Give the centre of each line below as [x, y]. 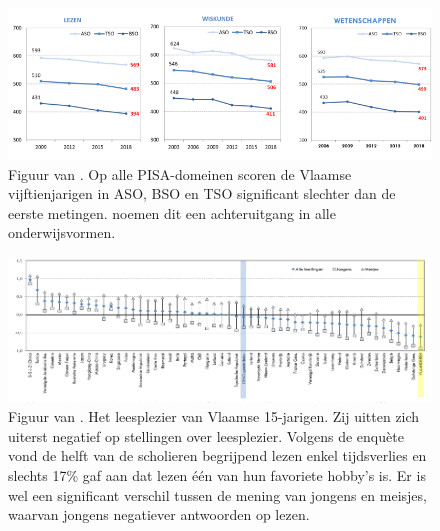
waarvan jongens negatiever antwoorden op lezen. [159, 514]
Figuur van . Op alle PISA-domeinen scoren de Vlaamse [180, 173]
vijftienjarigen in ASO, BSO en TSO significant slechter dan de [202, 193]
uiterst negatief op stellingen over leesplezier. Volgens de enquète [206, 435]
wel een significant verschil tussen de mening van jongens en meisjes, [217, 494]
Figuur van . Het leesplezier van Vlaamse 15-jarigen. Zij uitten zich [214, 416]
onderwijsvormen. [62, 232]
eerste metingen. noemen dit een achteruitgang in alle [172, 212]
